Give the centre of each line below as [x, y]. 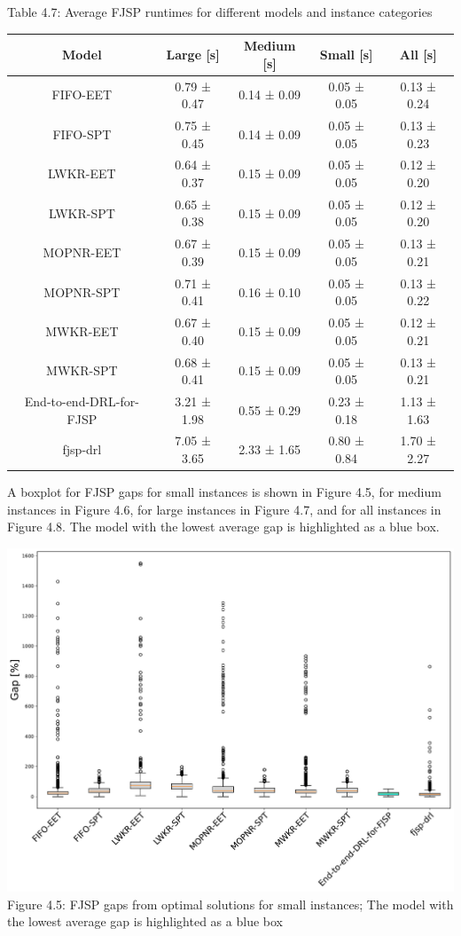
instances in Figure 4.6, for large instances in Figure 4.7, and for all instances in [224, 509]
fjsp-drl [82, 449]
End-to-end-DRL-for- [82, 401]
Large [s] [193, 54]
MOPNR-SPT [82, 291]
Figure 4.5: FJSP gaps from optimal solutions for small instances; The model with [230, 904]
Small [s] [346, 54]
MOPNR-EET [82, 252]
